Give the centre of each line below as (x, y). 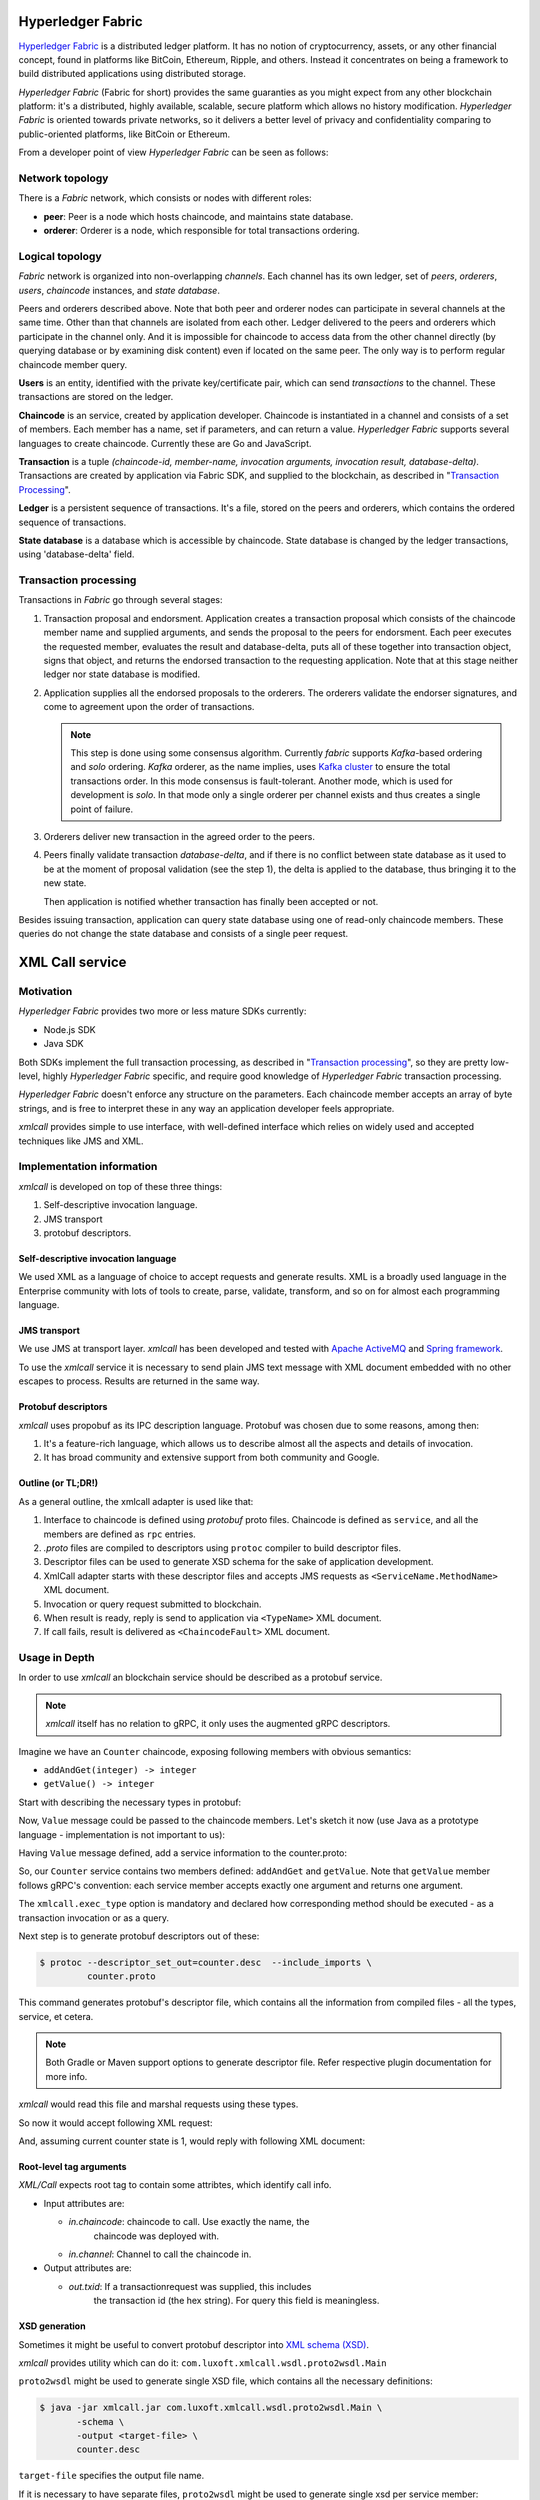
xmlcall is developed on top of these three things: (120, 1186)
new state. (65, 883)
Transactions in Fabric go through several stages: (120, 600)
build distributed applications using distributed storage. (132, 74)
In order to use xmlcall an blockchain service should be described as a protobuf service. (200, 1677)
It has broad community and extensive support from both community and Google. (211, 1457)
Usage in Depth (56, 1658)
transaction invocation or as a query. (94, 1917)
